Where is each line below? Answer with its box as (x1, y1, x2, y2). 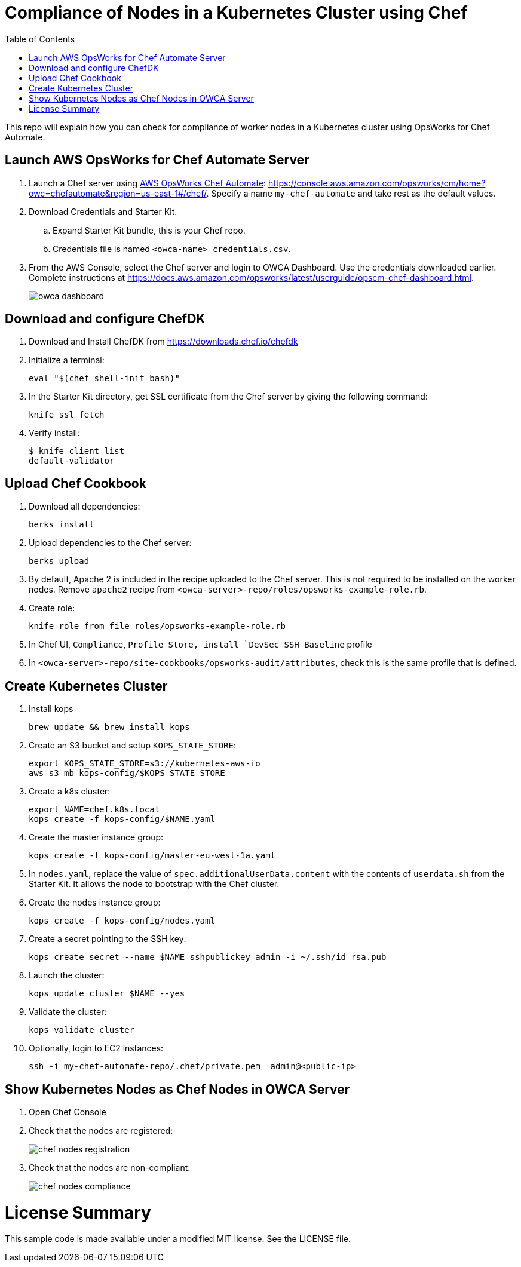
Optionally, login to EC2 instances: (29, 1043, 164, 1054)
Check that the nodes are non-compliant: (29, 1162, 191, 1173)
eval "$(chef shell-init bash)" (29, 373, 180, 384)
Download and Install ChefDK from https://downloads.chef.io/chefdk (29, 336, 298, 347)
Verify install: (29, 428, 80, 438)
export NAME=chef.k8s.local (29, 805, 160, 815)
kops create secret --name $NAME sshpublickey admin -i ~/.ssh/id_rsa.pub (29, 952, 387, 962)
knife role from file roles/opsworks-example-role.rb (29, 621, 286, 631)
